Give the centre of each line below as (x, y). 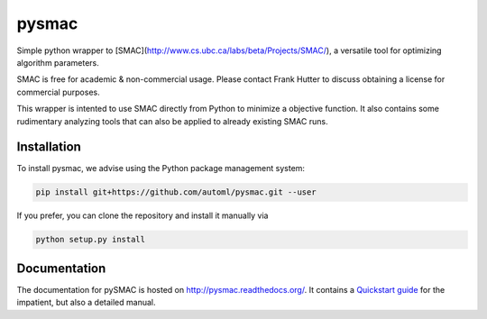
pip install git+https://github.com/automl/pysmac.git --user (176, 192)
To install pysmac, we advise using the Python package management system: (161, 169)
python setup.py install (91, 240)
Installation (49, 147)
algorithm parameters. (58, 62)
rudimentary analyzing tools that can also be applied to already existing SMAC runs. (172, 121)
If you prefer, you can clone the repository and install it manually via (142, 215)
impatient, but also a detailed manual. (86, 303)
